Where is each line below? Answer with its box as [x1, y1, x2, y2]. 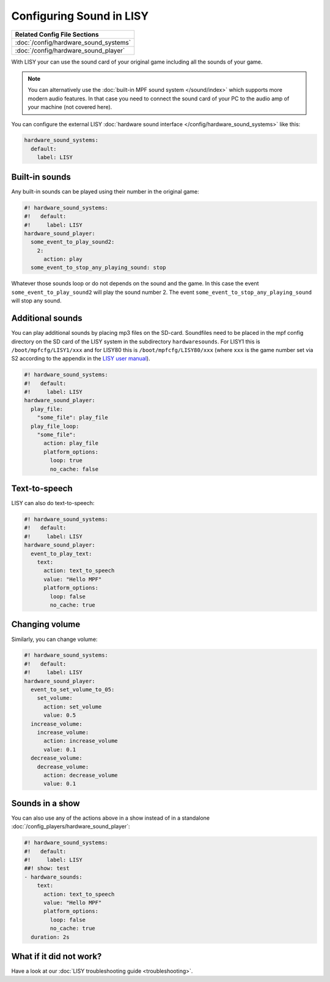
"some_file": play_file [37, 414, 108, 421]
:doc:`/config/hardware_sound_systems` [15, 38, 131, 47]
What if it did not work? [11, 951, 102, 961]
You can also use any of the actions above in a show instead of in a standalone [11, 814, 210, 822]
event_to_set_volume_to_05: [31, 686, 115, 693]
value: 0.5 [43, 712, 76, 719]
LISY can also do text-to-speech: [11, 500, 95, 507]
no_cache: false [50, 465, 99, 473]
